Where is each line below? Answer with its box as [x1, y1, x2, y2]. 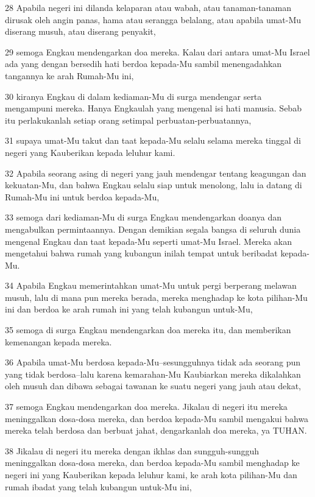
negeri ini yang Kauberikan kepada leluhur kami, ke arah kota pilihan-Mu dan [5, 468, 297, 481]
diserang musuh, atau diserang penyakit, [5, 25, 156, 38]
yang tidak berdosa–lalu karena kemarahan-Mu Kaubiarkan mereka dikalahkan [5, 367, 301, 380]
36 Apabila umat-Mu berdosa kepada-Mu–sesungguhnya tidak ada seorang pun [5, 356, 300, 368]
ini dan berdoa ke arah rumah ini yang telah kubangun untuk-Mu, [5, 303, 253, 315]
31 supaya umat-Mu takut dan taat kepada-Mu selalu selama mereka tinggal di [5, 134, 301, 147]
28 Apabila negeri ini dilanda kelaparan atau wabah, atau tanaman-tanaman [5, 1, 291, 13]
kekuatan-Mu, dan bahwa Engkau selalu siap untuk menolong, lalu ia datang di [5, 178, 302, 191]
